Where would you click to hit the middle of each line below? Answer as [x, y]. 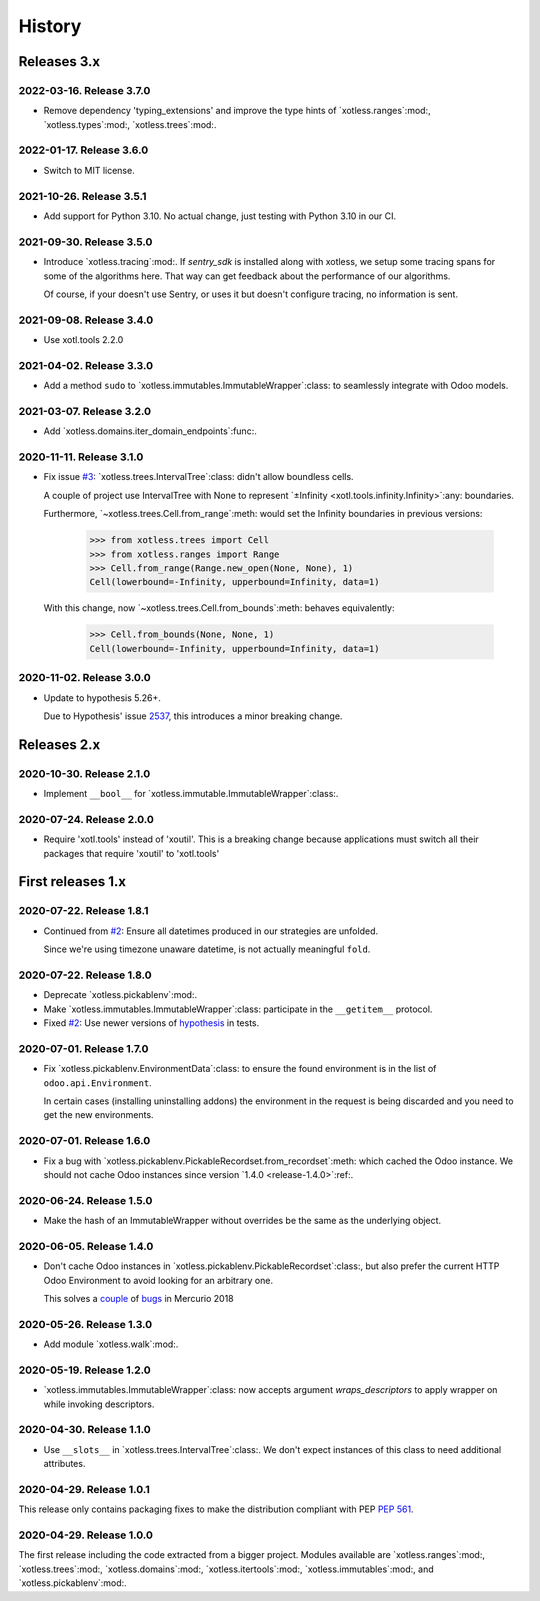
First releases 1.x [72, 881]
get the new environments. [98, 1115]
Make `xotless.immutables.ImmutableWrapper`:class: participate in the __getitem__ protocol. [238, 1009]
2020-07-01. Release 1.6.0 [84, 1141]
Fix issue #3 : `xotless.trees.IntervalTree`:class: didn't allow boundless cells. [198, 477]
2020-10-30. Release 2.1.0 [84, 773]
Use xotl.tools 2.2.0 [83, 340]
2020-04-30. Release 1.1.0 [84, 1430]
